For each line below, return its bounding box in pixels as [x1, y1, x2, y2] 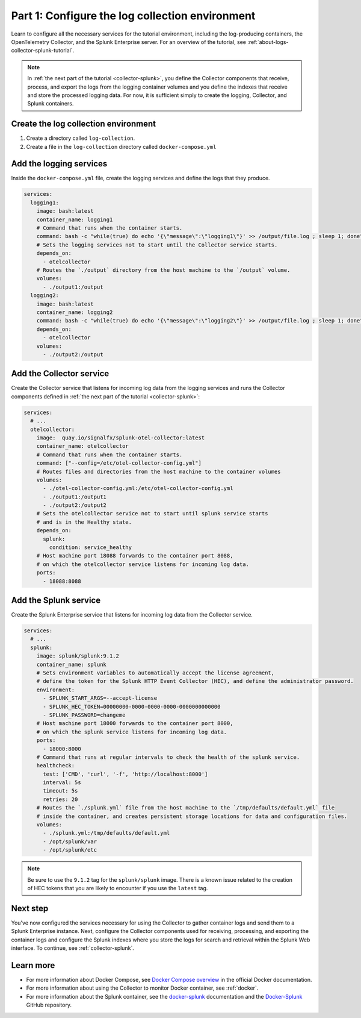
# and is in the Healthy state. [36, 518, 132, 526]
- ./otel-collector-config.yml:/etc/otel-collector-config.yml [43, 485, 233, 492]
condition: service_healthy [49, 544, 132, 551]
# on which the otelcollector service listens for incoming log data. [36, 561, 250, 568]
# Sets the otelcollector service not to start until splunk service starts [36, 510, 268, 517]
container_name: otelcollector [36, 443, 129, 450]
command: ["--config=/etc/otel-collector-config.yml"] [36, 460, 202, 467]
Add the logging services [11, 159, 108, 169]
